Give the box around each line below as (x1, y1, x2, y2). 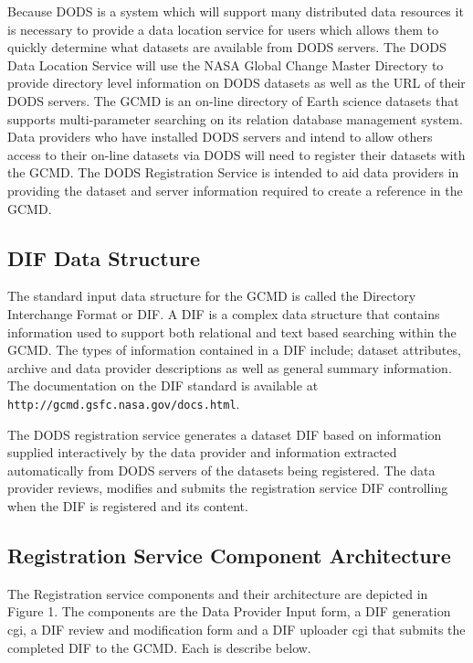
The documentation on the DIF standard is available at (7, 376, 319, 395)
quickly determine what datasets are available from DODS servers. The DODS (7, 37, 447, 57)
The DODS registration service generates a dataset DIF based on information (7, 424, 442, 444)
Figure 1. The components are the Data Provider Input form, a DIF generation (7, 602, 451, 621)
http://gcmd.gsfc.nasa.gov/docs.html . (7, 393, 240, 412)
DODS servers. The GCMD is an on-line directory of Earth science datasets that (7, 91, 459, 110)
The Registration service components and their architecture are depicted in (7, 583, 428, 603)
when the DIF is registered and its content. (7, 496, 248, 515)
